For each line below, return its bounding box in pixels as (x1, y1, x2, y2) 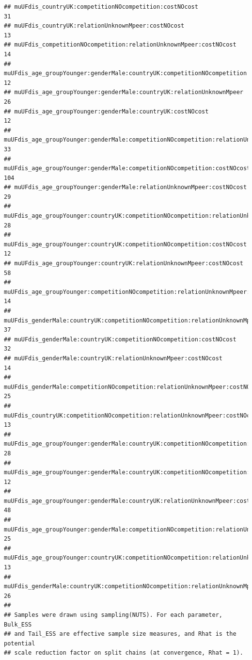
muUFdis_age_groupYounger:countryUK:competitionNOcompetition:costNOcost (4, 241, 247, 248)
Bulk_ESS (4, 621, 32, 628)
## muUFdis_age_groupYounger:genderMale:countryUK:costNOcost (4, 108, 209, 115)
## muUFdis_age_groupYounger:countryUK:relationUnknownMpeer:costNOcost (4, 260, 243, 267)
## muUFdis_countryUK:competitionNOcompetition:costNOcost (4, 3, 198, 10)
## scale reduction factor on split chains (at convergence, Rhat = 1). (4, 649, 243, 657)
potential (4, 640, 35, 647)
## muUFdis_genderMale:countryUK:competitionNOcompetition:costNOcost (4, 336, 236, 343)
